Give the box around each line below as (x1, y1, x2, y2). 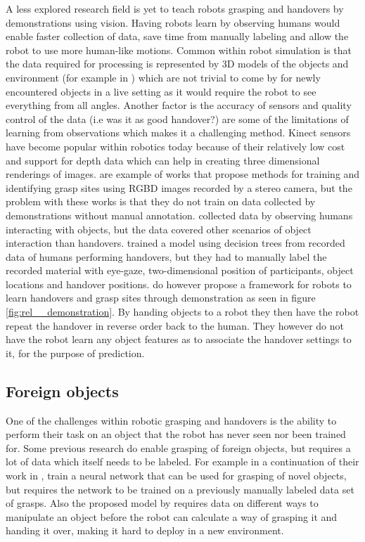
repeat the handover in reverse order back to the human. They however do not (6, 318, 344, 333)
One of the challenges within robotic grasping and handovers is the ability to (6, 413, 337, 427)
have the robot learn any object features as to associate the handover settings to (6, 332, 352, 347)
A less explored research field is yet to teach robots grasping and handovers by (6, 1, 344, 15)
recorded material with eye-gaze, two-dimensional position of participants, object (6, 263, 354, 278)
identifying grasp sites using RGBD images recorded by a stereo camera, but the (6, 180, 352, 195)
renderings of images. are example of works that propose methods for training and (6, 167, 360, 181)
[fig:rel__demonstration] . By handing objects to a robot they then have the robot (6, 304, 359, 319)
